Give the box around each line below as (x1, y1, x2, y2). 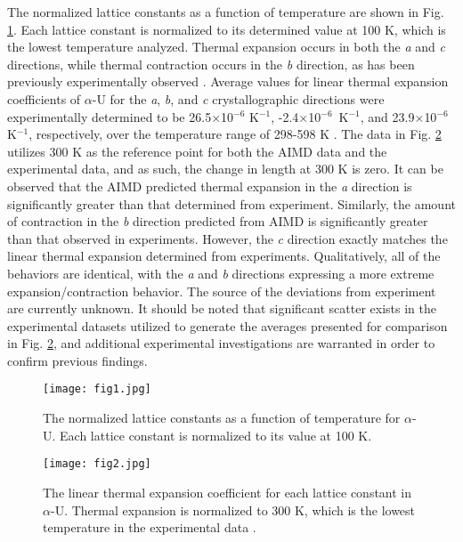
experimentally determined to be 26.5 (7, 107, 212, 125)
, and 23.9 (360, 107, 415, 125)
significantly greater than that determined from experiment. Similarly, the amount (7, 194, 456, 213)
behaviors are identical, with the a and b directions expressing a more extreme (7, 263, 435, 282)
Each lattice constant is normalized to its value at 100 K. (60, 425, 372, 444)
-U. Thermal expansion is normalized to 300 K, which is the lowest (50, 500, 416, 519)
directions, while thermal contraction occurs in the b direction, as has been (7, 54, 415, 73)
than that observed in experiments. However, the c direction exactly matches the (7, 229, 448, 247)
